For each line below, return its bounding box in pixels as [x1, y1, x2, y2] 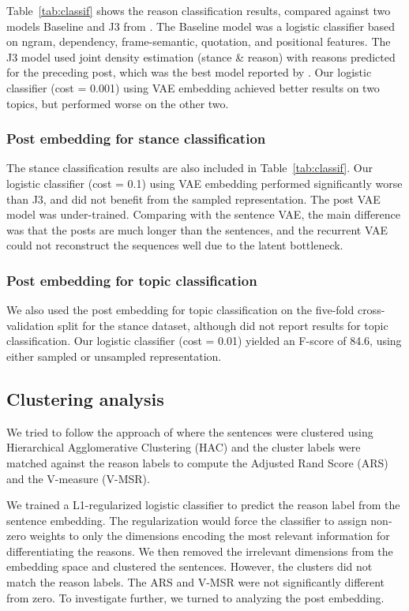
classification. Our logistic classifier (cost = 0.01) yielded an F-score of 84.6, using [6, 332, 402, 349]
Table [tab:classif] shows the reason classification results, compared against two [6, 2, 391, 18]
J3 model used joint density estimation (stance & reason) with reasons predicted [6, 48, 396, 65]
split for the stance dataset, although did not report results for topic [57, 317, 388, 333]
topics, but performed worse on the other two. [6, 95, 229, 111]
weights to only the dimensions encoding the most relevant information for [29, 527, 390, 544]
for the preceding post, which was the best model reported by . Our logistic [6, 64, 372, 81]
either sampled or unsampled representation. [6, 347, 222, 364]
